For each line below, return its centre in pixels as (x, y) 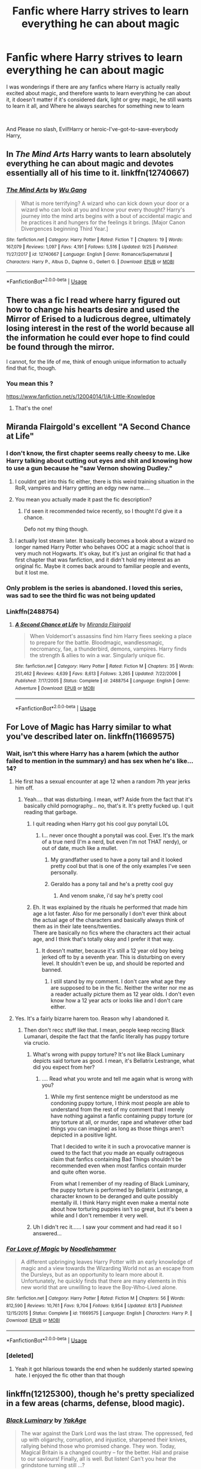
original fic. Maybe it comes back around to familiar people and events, (102, 566)
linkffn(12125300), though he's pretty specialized (100, 1394)
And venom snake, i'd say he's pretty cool (111, 895)
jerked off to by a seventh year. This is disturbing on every (113, 957)
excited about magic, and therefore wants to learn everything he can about (98, 93)
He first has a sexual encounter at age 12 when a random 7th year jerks (103, 781)
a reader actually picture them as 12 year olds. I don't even (123, 994)
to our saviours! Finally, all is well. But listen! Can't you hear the (98, 1459)
